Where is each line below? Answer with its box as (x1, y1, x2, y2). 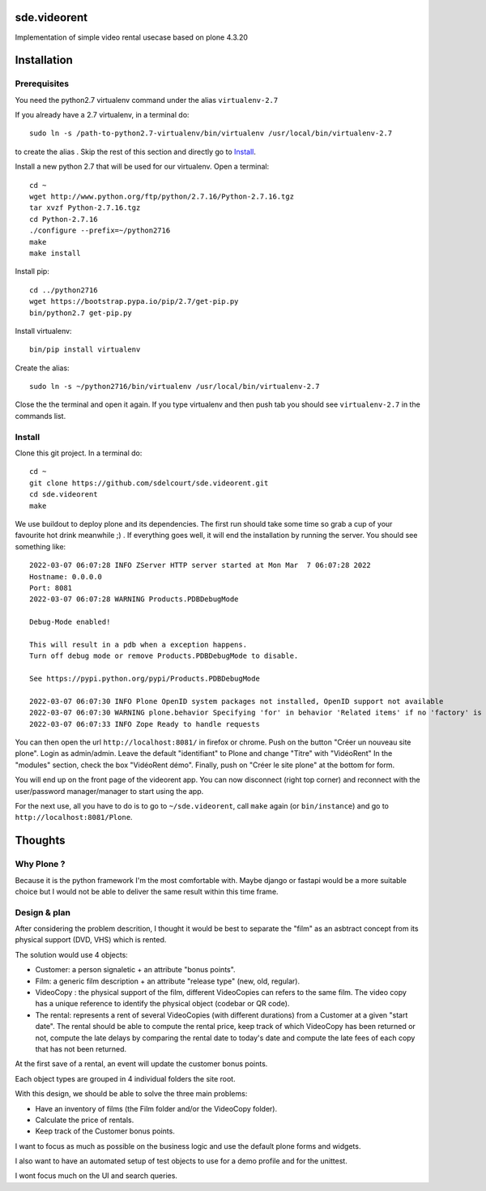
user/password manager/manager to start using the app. (15, 786, 204, 796)
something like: (15, 541, 66, 551)
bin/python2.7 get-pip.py (29, 308, 133, 318)
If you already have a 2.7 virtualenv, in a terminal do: (15, 110, 190, 120)
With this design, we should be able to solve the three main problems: (15, 1089, 248, 1099)
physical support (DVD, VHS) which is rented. (15, 935, 167, 945)
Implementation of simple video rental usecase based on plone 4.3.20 (15, 32, 249, 42)
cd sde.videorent (29, 490, 98, 499)
